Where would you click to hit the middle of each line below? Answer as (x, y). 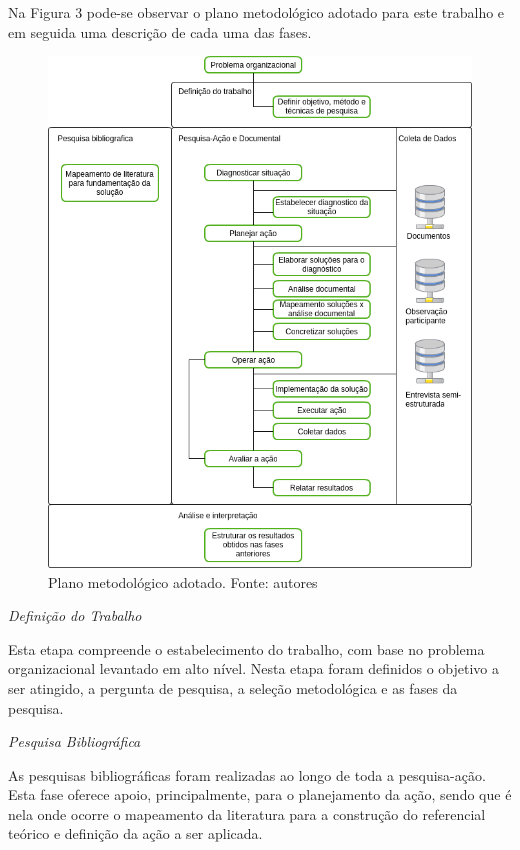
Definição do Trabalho (75, 615)
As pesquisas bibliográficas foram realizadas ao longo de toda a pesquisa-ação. (247, 774)
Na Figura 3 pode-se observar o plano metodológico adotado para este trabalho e (256, 12)
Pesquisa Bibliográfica (74, 741)
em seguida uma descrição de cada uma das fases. (160, 31)
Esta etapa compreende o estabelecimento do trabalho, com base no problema (246, 648)
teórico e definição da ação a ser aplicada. (135, 833)
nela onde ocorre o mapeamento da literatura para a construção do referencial (247, 813)
